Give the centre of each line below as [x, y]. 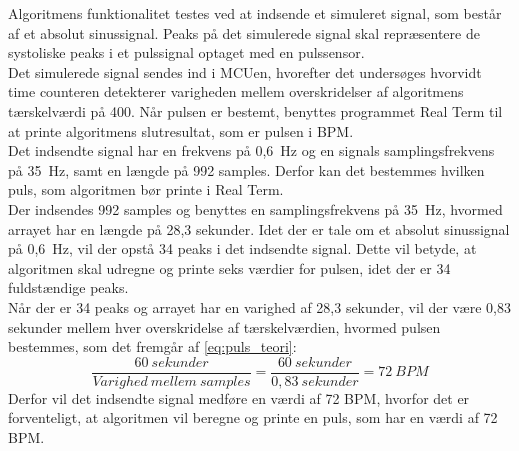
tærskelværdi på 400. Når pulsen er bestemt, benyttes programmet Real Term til [255, 110]
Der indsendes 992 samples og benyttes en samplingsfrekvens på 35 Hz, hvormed [255, 208]
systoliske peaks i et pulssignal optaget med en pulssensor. [186, 52]
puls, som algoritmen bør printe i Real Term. [146, 189]
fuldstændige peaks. [68, 287]
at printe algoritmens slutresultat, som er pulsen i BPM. [181, 130]
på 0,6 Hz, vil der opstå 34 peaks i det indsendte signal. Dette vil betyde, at [242, 248]
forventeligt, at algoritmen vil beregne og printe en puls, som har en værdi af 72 [253, 417]
